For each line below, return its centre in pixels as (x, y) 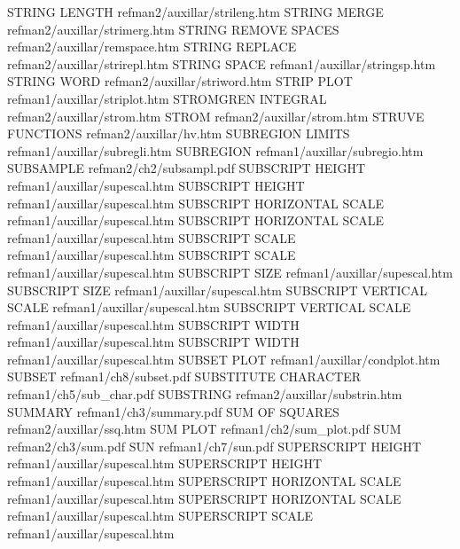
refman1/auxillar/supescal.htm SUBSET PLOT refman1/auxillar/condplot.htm (224, 359)
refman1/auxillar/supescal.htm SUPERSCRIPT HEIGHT (165, 463)
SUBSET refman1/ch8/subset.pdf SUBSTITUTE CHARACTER (184, 376)
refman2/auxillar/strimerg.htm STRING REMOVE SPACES (173, 29)
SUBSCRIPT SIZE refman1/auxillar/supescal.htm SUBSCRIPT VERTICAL (217, 290)
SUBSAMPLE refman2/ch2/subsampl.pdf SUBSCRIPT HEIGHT (187, 168)
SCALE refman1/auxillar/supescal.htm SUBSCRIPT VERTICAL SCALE (209, 307)
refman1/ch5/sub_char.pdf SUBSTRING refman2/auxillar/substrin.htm (205, 394)
